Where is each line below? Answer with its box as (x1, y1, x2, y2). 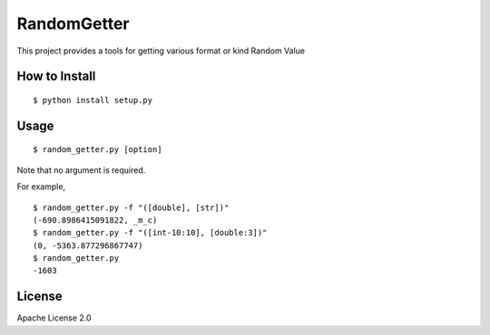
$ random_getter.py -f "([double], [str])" (33, 202, 230, 213)
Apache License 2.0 (16, 312, 92, 323)
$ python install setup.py (33, 95, 153, 105)
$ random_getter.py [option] (33, 145, 162, 155)
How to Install (16, 69, 96, 84)
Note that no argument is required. (16, 164, 146, 176)
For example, (16, 181, 66, 192)
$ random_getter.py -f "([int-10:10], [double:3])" (33, 227, 268, 238)
